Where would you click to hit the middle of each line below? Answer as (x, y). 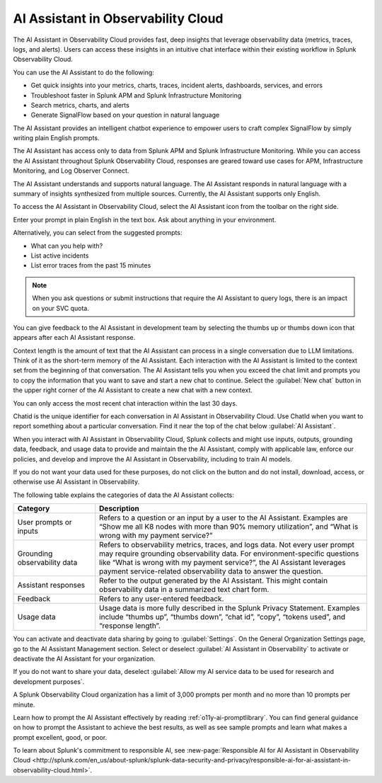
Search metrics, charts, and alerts (80, 105)
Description (119, 508)
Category (34, 508)
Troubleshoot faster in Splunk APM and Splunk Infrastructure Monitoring (136, 95)
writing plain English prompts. (56, 138)
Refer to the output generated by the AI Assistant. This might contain (214, 581)
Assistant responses (51, 585)
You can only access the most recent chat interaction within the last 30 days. (125, 403)
